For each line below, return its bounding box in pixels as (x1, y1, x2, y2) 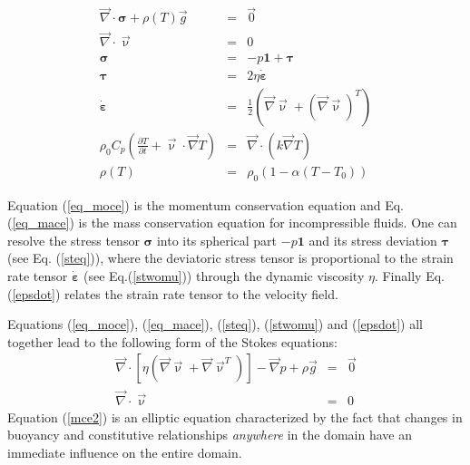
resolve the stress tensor (7, 230, 140, 249)
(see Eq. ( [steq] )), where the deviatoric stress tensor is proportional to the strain (7, 248, 454, 267)
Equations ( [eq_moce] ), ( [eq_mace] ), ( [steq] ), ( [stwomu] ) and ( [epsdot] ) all (7, 315, 423, 334)
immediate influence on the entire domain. (7, 442, 242, 461)
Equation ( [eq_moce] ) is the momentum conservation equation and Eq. (7, 195, 404, 214)
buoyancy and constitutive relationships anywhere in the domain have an (7, 425, 412, 444)
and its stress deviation (308, 230, 437, 249)
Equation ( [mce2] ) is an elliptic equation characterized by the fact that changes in (7, 407, 463, 426)
